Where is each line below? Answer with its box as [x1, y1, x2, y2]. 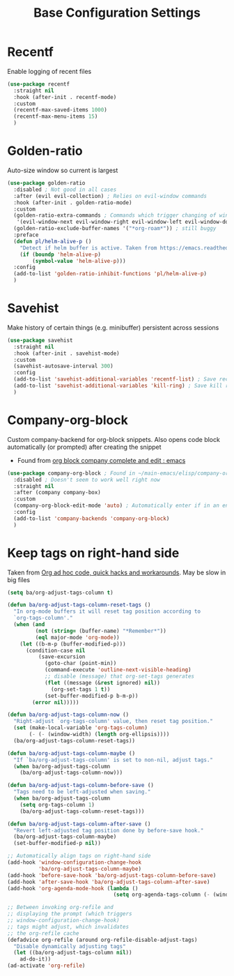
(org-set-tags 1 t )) [51, 685, 111, 693]
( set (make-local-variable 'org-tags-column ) [13, 724, 148, 731]
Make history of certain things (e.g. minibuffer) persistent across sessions [7, 323, 219, 332]
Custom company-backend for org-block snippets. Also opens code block [7, 435, 221, 443]
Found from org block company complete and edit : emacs [17, 456, 186, 464]
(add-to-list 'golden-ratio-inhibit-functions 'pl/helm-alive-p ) [13, 270, 208, 277]
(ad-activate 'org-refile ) [7, 962, 86, 970]
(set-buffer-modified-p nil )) [13, 840, 101, 847]
